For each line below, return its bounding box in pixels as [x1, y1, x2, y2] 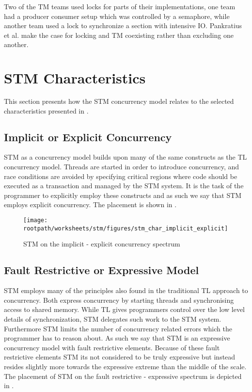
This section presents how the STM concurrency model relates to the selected [4, 96, 234, 106]
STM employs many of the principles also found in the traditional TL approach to [4, 285, 248, 295]
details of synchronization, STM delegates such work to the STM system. [4, 313, 221, 324]
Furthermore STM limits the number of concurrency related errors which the [4, 323, 232, 333]
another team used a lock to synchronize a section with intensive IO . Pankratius [4, 20, 242, 31]
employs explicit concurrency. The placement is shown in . [4, 199, 177, 210]
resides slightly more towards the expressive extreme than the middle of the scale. [4, 361, 247, 371]
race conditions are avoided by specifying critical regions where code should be [4, 171, 237, 181]
